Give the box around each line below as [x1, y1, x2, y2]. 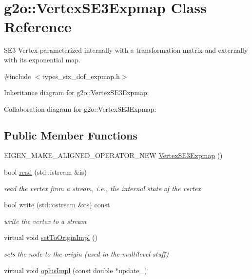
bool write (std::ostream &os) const [4, 199, 110, 210]
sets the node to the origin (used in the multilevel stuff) [4, 249, 169, 259]
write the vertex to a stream [4, 216, 87, 226]
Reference [4, 17, 72, 37]
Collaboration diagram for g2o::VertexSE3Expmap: [4, 103, 156, 114]
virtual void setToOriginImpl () [4, 232, 97, 242]
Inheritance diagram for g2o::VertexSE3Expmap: [4, 87, 149, 98]
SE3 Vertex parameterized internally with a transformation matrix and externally [4, 45, 248, 55]
